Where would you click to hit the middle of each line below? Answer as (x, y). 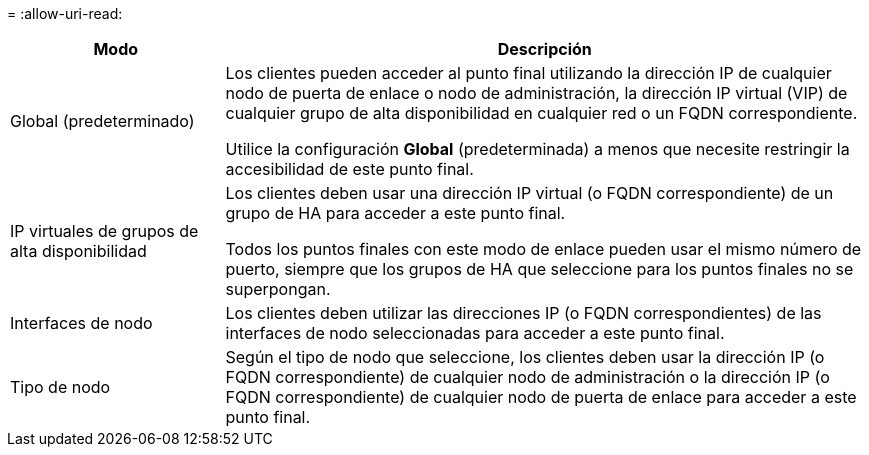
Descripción (544, 49)
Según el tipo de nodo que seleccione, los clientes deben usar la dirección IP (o (525, 357)
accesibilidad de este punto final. (349, 169)
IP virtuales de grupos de (104, 231)
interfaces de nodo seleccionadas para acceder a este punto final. (475, 333)
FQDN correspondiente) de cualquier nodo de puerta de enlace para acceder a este (541, 397)
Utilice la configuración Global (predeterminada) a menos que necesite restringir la (537, 149)
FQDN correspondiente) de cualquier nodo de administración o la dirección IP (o (527, 377)
